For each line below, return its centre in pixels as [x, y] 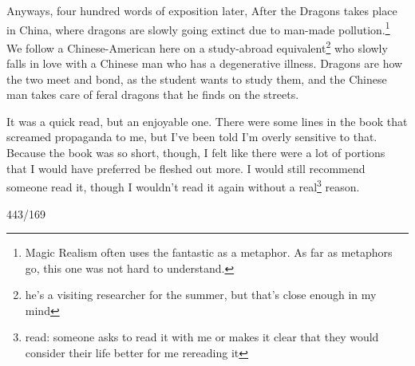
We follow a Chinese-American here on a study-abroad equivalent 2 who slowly [197, 46]
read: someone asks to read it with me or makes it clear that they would [202, 337]
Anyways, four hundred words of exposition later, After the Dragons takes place [202, 10]
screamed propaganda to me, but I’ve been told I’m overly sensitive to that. [192, 137]
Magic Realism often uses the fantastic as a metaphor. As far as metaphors [209, 252]
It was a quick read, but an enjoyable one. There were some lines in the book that [207, 121]
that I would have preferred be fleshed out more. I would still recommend [186, 168]
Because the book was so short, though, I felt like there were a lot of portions [196, 153]
